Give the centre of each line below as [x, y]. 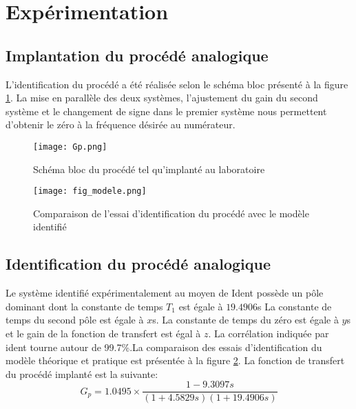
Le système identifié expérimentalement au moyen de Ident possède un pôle [165, 293]
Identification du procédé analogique [138, 264]
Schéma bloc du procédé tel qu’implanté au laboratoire [149, 169]
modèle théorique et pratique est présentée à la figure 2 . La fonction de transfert [175, 360]
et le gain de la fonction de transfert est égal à [103, 333]
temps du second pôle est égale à [75, 320]
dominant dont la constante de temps [84, 306]
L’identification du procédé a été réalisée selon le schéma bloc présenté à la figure [177, 84]
